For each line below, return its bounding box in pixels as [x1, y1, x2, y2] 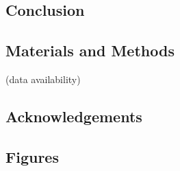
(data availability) [5, 71, 81, 86]
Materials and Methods [5, 40, 175, 61]
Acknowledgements [5, 105, 142, 126]
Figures [5, 146, 59, 167]
